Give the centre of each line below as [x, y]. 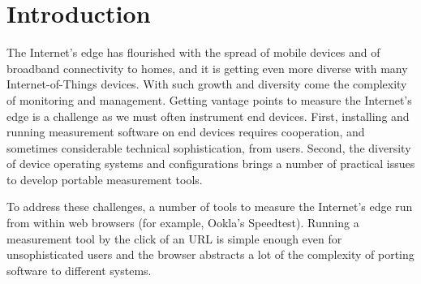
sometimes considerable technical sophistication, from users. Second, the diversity [209, 147]
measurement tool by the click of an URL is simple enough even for [174, 238]
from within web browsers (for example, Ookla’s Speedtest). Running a [183, 223]
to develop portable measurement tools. [105, 179]
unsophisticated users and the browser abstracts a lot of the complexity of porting [210, 254]
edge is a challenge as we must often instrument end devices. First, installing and [208, 116]
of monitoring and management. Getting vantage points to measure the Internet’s [209, 99]
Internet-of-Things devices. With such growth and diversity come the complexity [207, 84]
